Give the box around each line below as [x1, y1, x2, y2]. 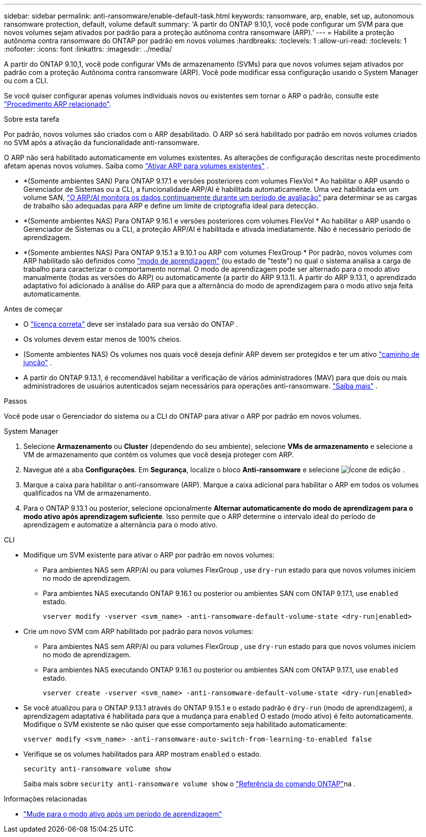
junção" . [23, 358, 52, 367]
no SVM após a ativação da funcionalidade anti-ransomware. [4, 138, 200, 147]
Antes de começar [4, 305, 63, 313]
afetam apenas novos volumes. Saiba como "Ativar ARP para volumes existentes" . [4, 162, 269, 170]
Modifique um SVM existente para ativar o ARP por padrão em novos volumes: [23, 551, 275, 559]
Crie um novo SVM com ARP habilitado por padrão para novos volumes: [23, 627, 254, 635]
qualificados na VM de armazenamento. [23, 489, 151, 497]
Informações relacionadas [4, 795, 87, 803]
